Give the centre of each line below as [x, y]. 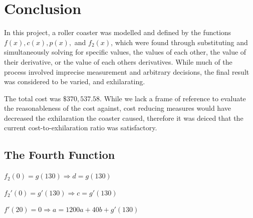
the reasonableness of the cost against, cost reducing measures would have [117, 108]
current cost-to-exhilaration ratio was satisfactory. [81, 128]
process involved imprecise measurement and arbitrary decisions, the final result [127, 71]
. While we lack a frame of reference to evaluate [173, 98]
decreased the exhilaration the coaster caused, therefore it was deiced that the [124, 118]
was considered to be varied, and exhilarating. [75, 81]
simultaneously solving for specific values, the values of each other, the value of [125, 52]
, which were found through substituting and [179, 42]
